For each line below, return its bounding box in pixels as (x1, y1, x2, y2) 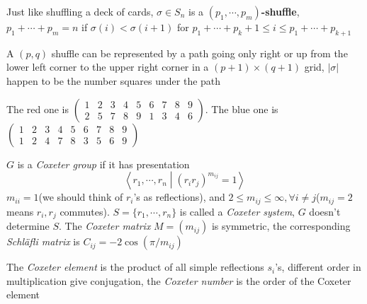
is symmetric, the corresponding (211, 218, 351, 233)
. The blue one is (205, 101, 278, 116)
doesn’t (309, 204, 341, 218)
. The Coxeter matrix (58, 218, 151, 233)
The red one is (6, 101, 69, 116)
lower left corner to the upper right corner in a (6, 59, 209, 74)
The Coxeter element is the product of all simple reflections (6, 259, 264, 274)
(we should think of (38, 189, 123, 204)
